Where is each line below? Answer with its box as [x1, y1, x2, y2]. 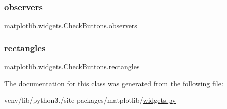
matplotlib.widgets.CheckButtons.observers [4, 20, 137, 31]
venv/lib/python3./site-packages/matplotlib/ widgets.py [4, 95, 176, 105]
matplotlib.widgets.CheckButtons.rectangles [4, 61, 140, 72]
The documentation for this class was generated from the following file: [4, 78, 223, 88]
